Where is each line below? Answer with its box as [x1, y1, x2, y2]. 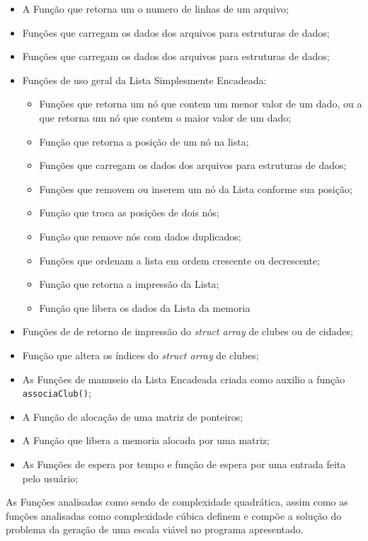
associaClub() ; [22, 385, 91, 400]
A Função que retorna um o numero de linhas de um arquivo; [22, 1, 289, 16]
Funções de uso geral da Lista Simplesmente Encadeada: [22, 72, 267, 87]
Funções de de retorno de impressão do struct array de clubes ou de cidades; [22, 324, 353, 339]
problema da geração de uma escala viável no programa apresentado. [6, 522, 304, 537]
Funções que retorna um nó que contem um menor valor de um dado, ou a [39, 96, 362, 111]
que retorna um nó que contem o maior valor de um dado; [39, 110, 292, 124]
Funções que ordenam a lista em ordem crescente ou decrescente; [39, 252, 321, 267]
